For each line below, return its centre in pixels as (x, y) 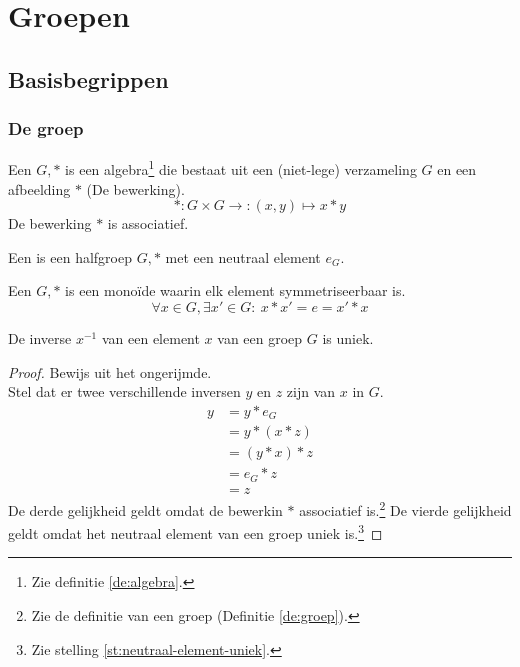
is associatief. (148, 223)
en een (457, 169)
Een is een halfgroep (70, 256)
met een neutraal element (243, 256)
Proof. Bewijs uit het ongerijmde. (110, 371)
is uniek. (348, 338)
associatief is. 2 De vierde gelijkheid (405, 508)
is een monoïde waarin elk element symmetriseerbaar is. (235, 290)
